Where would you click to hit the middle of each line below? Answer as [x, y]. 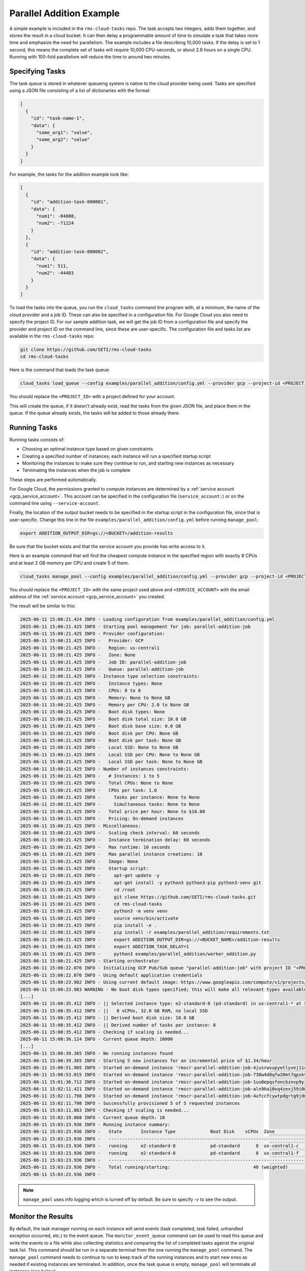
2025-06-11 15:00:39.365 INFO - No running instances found [97, 1053]
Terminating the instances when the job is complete [76, 470]
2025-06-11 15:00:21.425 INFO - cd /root [78, 890]
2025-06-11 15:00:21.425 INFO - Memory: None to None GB [95, 698]
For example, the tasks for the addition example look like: [69, 174]
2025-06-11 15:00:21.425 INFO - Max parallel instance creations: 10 [111, 854]
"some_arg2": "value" [63, 140]
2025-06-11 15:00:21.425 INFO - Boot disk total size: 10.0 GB [103, 719]
